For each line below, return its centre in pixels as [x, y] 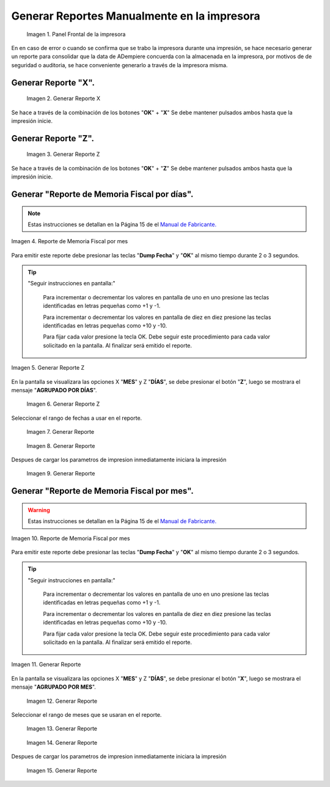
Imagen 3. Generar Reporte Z [63, 154]
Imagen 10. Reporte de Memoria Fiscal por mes [71, 538]
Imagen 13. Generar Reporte [62, 729]
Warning [39, 510]
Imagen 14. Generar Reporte [62, 742]
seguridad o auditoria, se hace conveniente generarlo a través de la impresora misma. [119, 65]
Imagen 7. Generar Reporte [61, 432]
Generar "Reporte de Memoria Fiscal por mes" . [102, 491]
